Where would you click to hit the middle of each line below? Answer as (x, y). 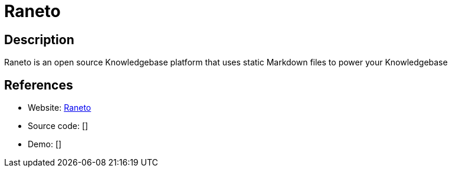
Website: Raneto (60, 108)
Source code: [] (58, 126)
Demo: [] (45, 144)
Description (39, 39)
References (39, 85)
